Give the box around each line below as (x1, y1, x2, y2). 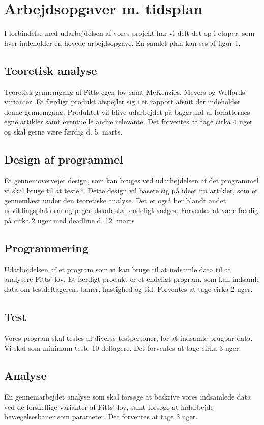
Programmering (4, 240, 89, 256)
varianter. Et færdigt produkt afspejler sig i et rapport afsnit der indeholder (4, 96, 241, 107)
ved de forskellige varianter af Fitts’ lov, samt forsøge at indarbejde (4, 401, 214, 412)
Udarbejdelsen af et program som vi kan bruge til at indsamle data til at (4, 263, 231, 274)
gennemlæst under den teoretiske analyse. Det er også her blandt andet (4, 195, 226, 205)
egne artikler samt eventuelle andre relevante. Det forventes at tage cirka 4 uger (4, 116, 253, 127)
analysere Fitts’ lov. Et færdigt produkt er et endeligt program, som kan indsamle (4, 274, 260, 284)
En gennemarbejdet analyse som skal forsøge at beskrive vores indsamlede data (4, 391, 251, 402)
